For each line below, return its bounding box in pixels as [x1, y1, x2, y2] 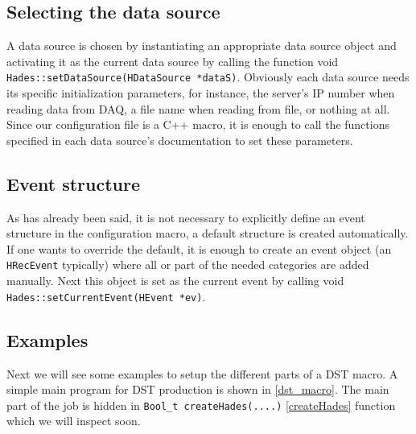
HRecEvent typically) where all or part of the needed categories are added [6, 256, 369, 273]
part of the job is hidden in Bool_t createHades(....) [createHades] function [6, 396, 396, 413]
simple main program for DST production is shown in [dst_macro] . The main [6, 381, 389, 398]
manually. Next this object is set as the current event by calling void [6, 272, 344, 289]
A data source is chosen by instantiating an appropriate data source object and [6, 37, 397, 54]
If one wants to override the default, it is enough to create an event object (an [6, 240, 392, 257]
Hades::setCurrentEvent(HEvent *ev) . [6, 287, 206, 304]
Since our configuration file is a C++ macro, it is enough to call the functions [6, 116, 389, 133]
